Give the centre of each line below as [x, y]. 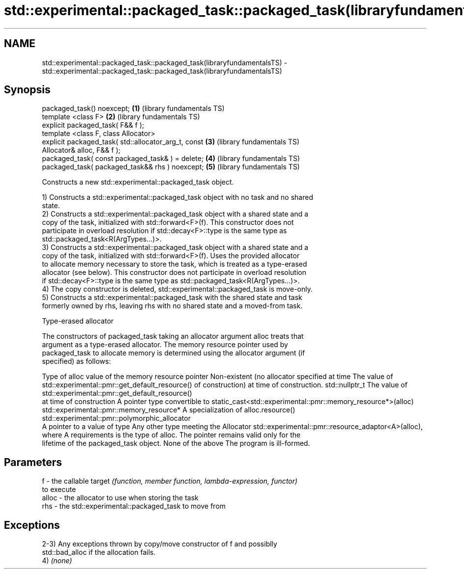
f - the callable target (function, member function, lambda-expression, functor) [170, 481]
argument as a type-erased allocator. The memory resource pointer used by [165, 345]
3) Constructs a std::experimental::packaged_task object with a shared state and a [175, 247]
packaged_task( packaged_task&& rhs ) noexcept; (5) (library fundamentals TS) [171, 167]
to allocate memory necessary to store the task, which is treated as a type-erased [174, 264]
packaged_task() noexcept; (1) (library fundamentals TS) [133, 109]
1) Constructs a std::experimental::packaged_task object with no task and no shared [177, 197]
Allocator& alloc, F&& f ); [81, 150]
